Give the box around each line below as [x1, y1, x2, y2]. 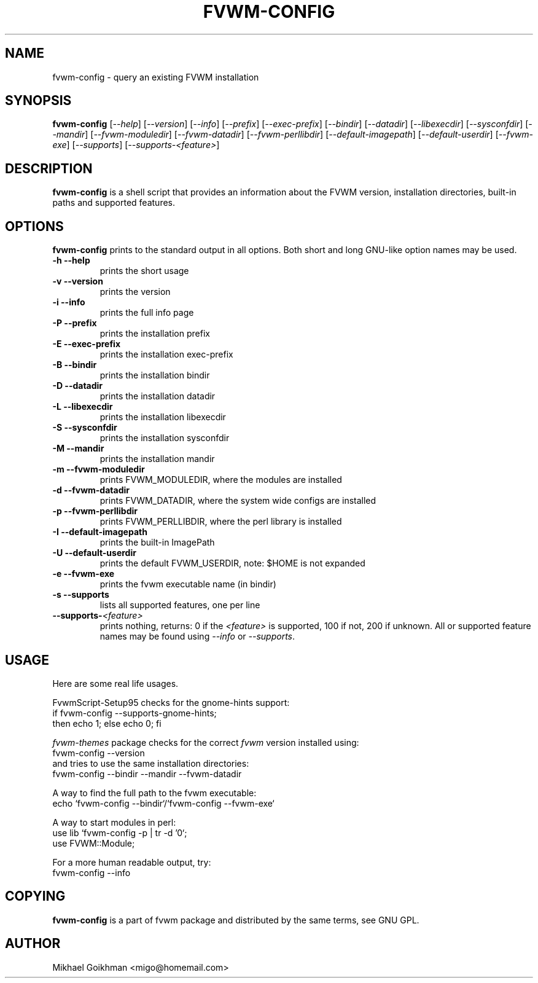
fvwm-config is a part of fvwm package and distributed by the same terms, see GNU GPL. [52, 914, 419, 925]
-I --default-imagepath [52, 527, 147, 538]
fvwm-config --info [52, 867, 131, 878]
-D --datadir [52, 380, 103, 391]
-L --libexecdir [52, 401, 113, 412]
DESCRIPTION [5, 160, 93, 176]
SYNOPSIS [5, 93, 72, 109]
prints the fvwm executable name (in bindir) [99, 579, 276, 590]
